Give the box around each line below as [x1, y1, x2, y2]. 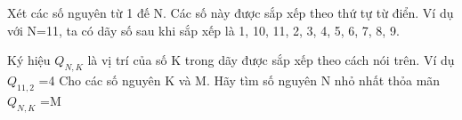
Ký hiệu [7, 51, 51, 69]
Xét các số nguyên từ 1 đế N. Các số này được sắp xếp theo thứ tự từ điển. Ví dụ [7, 4, 454, 21]
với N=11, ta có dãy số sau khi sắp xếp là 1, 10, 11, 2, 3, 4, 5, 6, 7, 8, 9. [7, 20, 400, 39]
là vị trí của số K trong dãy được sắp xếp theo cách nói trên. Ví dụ [87, 51, 455, 69]
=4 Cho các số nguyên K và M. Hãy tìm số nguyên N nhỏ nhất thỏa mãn [38, 70, 441, 89]
